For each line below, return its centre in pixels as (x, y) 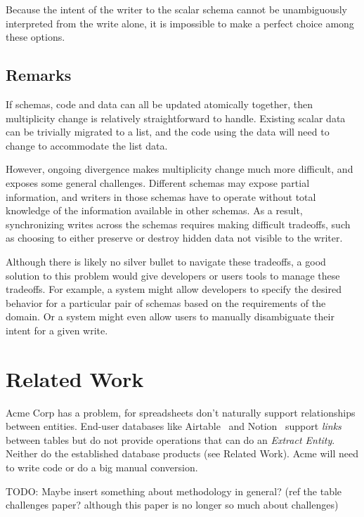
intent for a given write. (57, 330)
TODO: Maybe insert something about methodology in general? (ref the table (174, 491)
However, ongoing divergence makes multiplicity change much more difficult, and (180, 169)
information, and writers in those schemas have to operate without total (161, 196)
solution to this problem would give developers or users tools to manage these (173, 275)
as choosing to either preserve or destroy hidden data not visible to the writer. (174, 238)
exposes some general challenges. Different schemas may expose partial (158, 182)
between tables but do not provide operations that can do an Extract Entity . (170, 439)
